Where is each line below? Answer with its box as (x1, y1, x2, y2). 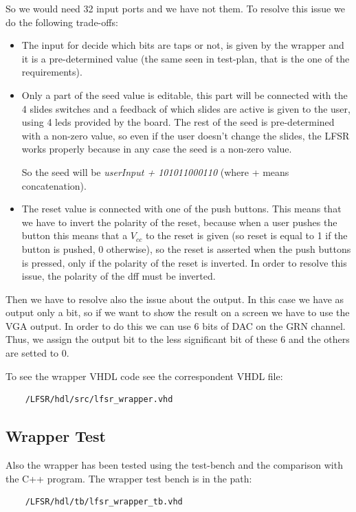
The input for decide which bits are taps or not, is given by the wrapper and (21, 38, 344, 52)
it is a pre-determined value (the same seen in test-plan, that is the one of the (21, 51, 350, 65)
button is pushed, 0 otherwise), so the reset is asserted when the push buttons (21, 241, 351, 256)
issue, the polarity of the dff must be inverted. (21, 269, 216, 283)
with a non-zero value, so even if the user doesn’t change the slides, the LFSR (21, 128, 350, 142)
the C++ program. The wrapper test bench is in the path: (5, 471, 252, 485)
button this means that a (21, 228, 128, 243)
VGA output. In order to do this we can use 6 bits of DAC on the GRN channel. (5, 318, 346, 333)
